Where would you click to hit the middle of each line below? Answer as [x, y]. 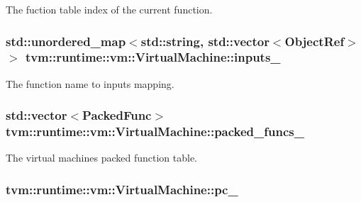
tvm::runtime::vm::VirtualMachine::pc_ [122, 189]
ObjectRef [315, 41]
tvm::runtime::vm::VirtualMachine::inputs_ [153, 57]
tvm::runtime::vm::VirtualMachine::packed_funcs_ [155, 131]
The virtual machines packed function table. [102, 158]
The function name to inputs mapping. [90, 83]
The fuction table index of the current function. [109, 9]
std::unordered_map [66, 41]
